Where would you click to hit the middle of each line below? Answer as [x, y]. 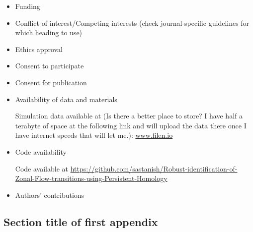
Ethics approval [39, 49]
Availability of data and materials [66, 99]
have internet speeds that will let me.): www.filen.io [94, 135]
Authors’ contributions [50, 195]
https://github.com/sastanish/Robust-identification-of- [154, 168]
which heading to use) [49, 32]
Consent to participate [49, 66]
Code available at [42, 168]
